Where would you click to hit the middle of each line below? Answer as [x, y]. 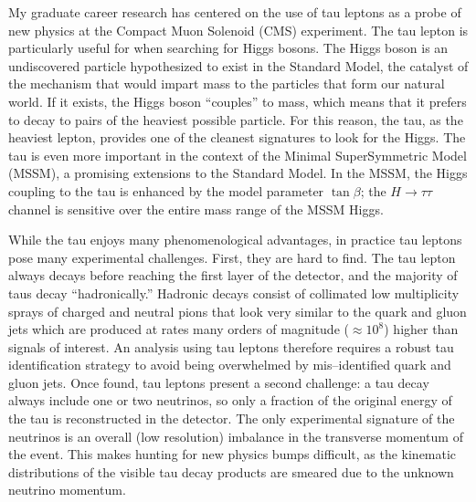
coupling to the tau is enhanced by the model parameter [166, 190]
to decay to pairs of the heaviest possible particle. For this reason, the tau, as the [236, 119]
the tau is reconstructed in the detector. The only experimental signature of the [232, 418]
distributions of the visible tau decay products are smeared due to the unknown [231, 471]
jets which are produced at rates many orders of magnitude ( [179, 329]
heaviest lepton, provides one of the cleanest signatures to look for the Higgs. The [237, 137]
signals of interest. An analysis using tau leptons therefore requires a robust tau [231, 346]
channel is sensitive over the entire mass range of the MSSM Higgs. [196, 209]
